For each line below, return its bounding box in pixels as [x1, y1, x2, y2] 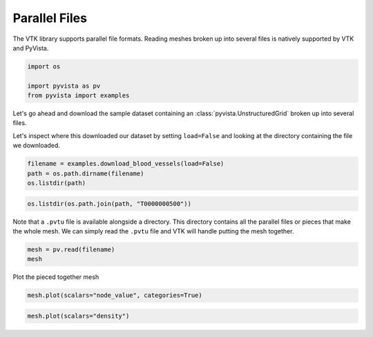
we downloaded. [12, 142, 60, 150]
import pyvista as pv [27, 81, 101, 90]
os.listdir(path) [27, 180, 86, 187]
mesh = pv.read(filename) [27, 245, 115, 253]
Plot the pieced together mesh [12, 273, 99, 281]
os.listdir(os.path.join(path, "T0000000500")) [27, 200, 191, 207]
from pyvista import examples [27, 92, 130, 99]
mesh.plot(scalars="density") [27, 311, 130, 320]
